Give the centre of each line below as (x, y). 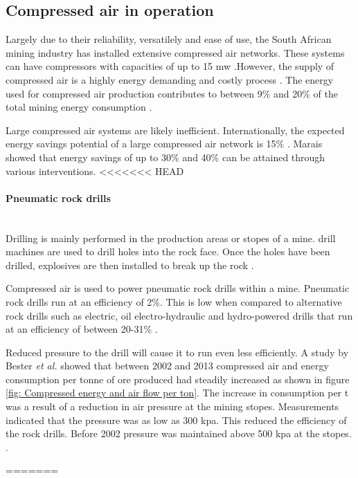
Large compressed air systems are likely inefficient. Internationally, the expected (175, 130)
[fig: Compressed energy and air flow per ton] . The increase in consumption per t (177, 393)
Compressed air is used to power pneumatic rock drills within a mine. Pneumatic (178, 288)
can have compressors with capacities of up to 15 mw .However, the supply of (170, 66)
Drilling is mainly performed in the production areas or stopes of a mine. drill (171, 238)
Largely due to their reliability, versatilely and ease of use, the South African (169, 39)
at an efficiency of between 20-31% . (82, 329)
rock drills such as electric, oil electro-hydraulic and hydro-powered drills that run (179, 315)
